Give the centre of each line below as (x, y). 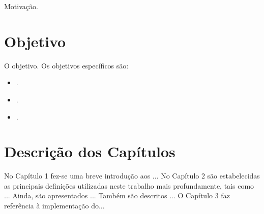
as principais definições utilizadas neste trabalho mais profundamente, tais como (129, 185)
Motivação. (21, 6)
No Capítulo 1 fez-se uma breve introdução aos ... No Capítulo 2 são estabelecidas (132, 176)
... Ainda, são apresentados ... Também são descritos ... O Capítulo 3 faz (117, 195)
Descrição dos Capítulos (90, 151)
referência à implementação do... (54, 205)
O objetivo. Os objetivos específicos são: (66, 65)
